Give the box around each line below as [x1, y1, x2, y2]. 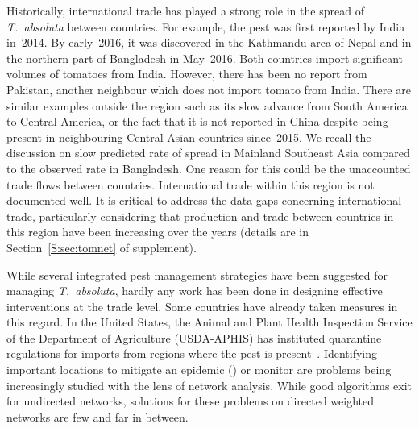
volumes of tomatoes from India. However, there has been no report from [6, 65, 367, 82]
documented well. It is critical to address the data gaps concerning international [6, 192, 402, 209]
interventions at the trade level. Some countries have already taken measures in [6, 297, 398, 314]
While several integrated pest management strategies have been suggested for [6, 266, 388, 283]
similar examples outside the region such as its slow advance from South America [6, 97, 408, 114]
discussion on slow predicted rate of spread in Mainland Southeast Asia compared [6, 144, 410, 161]
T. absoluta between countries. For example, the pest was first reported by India [6, 18, 405, 35]
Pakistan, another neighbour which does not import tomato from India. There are [6, 81, 411, 98]
